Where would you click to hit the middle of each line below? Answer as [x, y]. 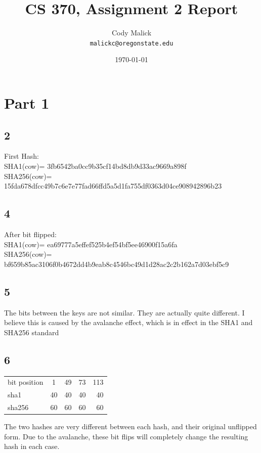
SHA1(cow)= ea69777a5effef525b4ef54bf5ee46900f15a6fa [91, 244]
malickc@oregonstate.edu [132, 43]
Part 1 [27, 102]
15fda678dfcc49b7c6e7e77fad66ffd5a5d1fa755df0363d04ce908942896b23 [113, 186]
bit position [26, 382]
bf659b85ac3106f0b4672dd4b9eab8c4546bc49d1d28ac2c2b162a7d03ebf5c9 [117, 264]
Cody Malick [132, 33]
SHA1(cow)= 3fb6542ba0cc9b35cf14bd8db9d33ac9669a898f [95, 166]
